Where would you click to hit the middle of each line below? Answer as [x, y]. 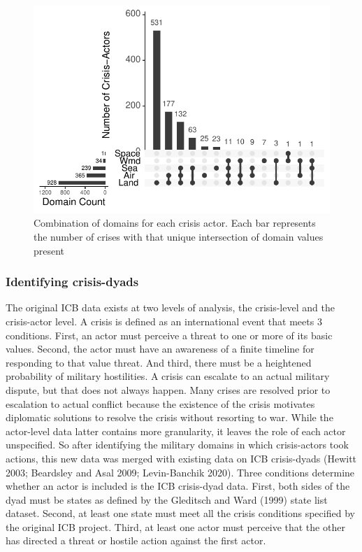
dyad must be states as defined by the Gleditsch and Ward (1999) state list [167, 499]
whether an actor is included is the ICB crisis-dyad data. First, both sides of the [178, 486]
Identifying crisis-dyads [72, 282]
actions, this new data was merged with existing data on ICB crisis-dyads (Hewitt [181, 458]
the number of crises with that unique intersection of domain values [179, 236]
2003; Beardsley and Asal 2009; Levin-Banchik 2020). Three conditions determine [180, 472]
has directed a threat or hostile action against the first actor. [136, 540]
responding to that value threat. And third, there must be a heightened [159, 362]
